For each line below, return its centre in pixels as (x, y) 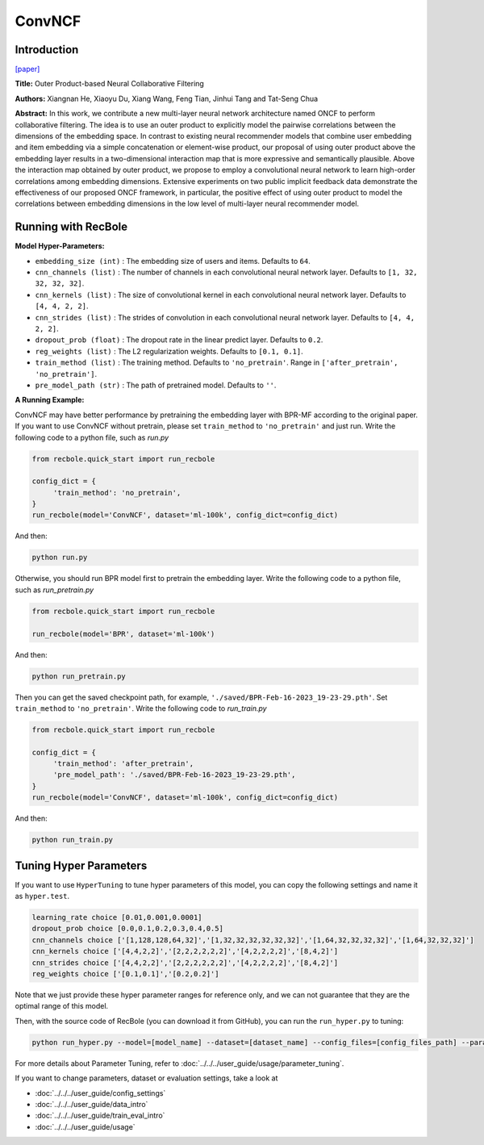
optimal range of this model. (62, 1006)
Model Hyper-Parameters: (60, 246)
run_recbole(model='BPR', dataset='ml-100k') (123, 634)
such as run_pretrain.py (54, 590)
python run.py (60, 558)
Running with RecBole (71, 227)
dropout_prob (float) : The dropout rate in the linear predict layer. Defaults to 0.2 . (179, 340)
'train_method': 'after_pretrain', (123, 764)
